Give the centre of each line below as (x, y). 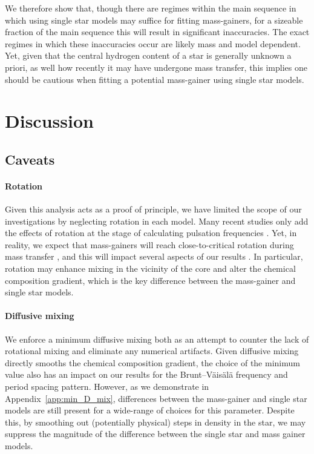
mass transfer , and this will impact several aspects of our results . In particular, (154, 256)
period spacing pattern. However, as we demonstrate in (107, 387)
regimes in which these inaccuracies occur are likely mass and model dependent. (153, 43)
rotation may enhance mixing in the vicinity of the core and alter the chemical (150, 268)
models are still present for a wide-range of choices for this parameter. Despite (150, 410)
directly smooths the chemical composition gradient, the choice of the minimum (152, 362)
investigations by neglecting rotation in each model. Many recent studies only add (157, 221)
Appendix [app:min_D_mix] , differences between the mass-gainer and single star (156, 398)
